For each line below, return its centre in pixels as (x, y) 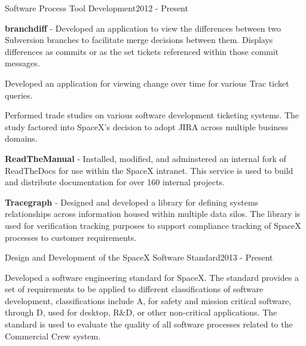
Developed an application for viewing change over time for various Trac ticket (147, 83)
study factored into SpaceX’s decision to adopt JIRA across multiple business (147, 126)
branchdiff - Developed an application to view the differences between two (143, 28)
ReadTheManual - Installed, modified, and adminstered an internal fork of (146, 158)
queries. (19, 95)
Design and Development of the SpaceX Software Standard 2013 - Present (139, 257)
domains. (21, 138)
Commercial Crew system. (53, 336)
